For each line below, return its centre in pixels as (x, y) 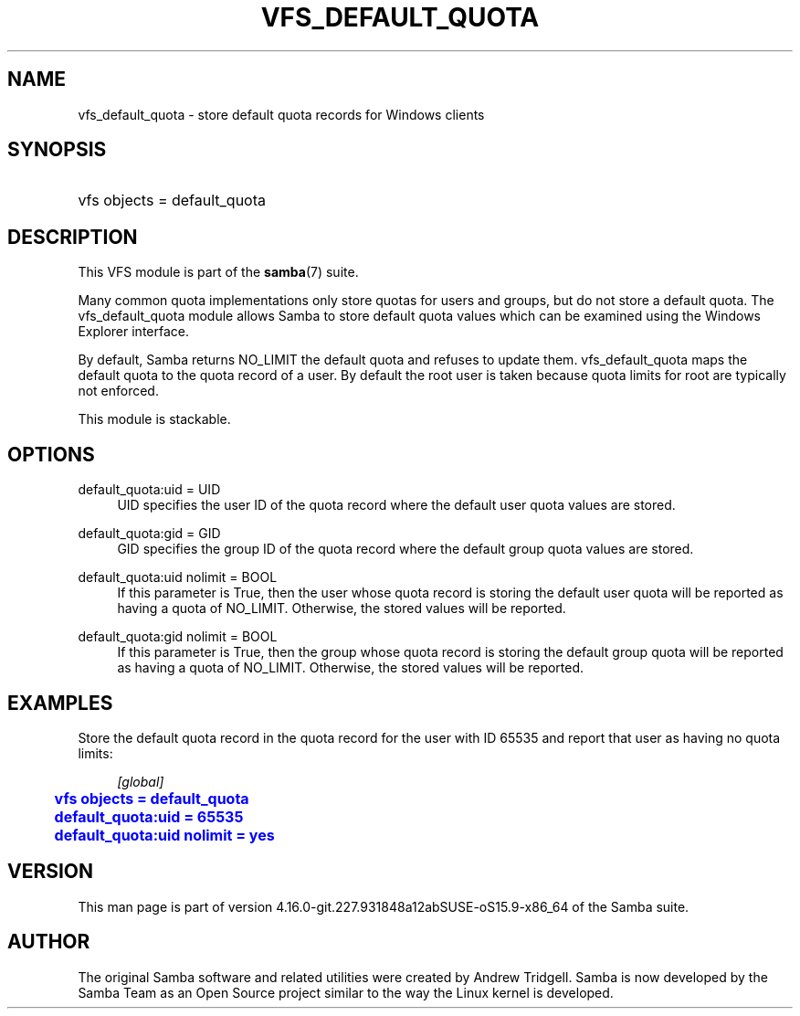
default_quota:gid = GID (149, 534)
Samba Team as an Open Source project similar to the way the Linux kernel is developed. (346, 992)
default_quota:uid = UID (149, 490)
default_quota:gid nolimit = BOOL (178, 637)
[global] (141, 781)
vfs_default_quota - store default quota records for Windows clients (281, 114)
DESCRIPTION (73, 237)
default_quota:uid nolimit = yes (164, 835)
